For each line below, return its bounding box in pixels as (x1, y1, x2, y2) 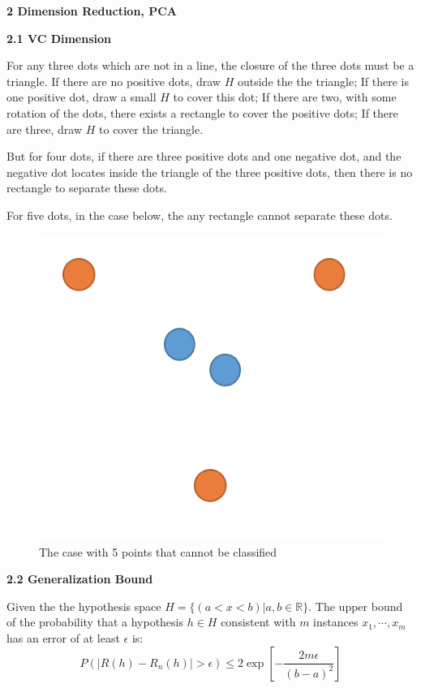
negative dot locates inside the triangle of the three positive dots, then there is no (6, 163, 413, 180)
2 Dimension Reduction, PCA (6, 2, 177, 19)
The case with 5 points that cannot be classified (39, 543, 277, 560)
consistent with (221, 613, 296, 630)
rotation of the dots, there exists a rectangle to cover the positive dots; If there (6, 104, 398, 121)
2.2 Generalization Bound (6, 570, 153, 587)
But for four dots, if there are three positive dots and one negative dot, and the (6, 148, 402, 165)
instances (313, 613, 359, 630)
